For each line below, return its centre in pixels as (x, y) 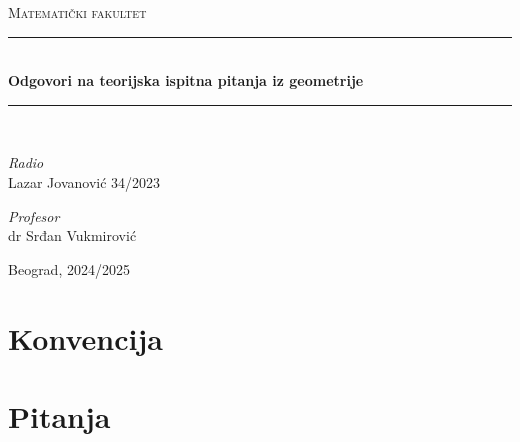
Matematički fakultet (77, 12)
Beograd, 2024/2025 (69, 268)
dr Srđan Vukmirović (72, 235)
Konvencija (85, 337)
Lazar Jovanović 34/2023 (84, 181)
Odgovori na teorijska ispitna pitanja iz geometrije (186, 80)
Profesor (34, 215)
